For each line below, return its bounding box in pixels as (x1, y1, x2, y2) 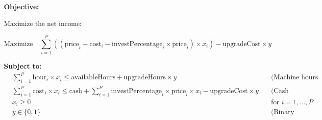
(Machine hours (271, 74, 318, 81)
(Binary (271, 109, 295, 116)
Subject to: (4, 61, 42, 71)
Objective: (4, 1, 39, 11)
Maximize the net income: (4, 18, 82, 28)
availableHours (71, 74, 116, 81)
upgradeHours (124, 74, 166, 81)
